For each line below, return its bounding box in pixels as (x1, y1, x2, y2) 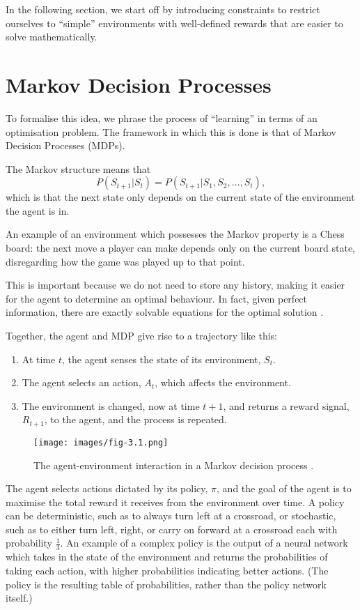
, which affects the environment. (155, 375, 291, 390)
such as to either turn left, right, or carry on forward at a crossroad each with (6, 521, 338, 536)
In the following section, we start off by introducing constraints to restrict (6, 2, 320, 16)
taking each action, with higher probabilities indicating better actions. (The (6, 563, 329, 577)
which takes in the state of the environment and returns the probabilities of (6, 549, 328, 564)
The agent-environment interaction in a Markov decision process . (33, 457, 314, 472)
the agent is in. (6, 203, 70, 218)
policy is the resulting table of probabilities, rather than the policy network (6, 577, 327, 591)
